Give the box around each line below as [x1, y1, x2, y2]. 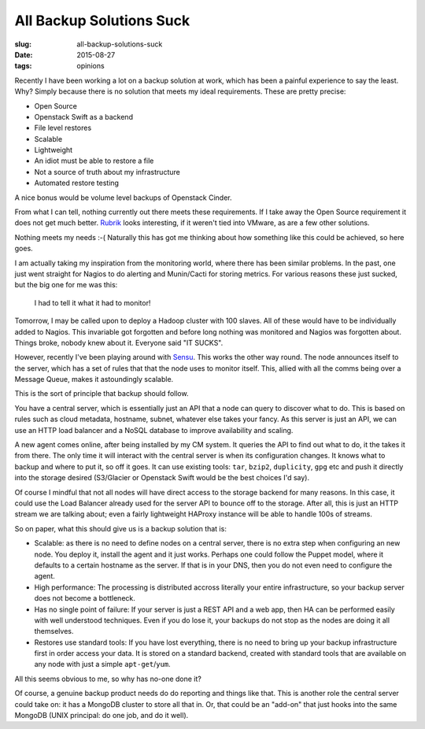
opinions [76, 61, 105, 71]
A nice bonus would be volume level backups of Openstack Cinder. [14, 193, 232, 202]
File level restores [34, 123, 92, 133]
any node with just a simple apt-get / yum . [34, 660, 171, 669]
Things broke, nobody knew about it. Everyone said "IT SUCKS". [14, 338, 224, 347]
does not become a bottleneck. [34, 594, 135, 603]
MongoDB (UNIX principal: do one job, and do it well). [14, 711, 189, 720]
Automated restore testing [34, 178, 120, 188]
